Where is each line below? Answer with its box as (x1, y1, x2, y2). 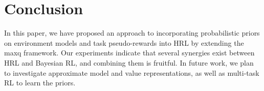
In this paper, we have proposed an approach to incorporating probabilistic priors (4, 27, 260, 38)
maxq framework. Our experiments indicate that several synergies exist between (4, 47, 255, 58)
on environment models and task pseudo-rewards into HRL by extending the (4, 37, 244, 48)
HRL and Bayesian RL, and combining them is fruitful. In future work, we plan (4, 57, 254, 68)
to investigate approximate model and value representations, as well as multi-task (4, 67, 259, 78)
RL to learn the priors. (4, 77, 76, 88)
